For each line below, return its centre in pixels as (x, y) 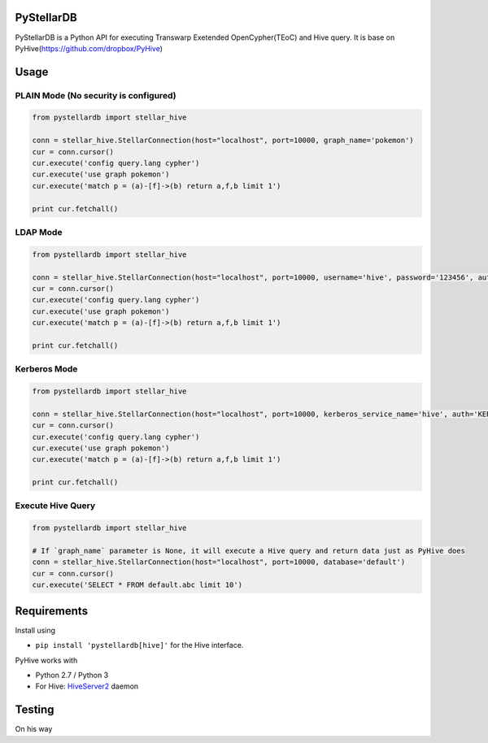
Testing (35, 710)
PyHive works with (46, 660)
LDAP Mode (39, 232)
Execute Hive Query (55, 506)
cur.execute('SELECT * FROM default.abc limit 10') (137, 585)
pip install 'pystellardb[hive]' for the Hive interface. (139, 645)
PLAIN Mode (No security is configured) (96, 95)
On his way (34, 729)
